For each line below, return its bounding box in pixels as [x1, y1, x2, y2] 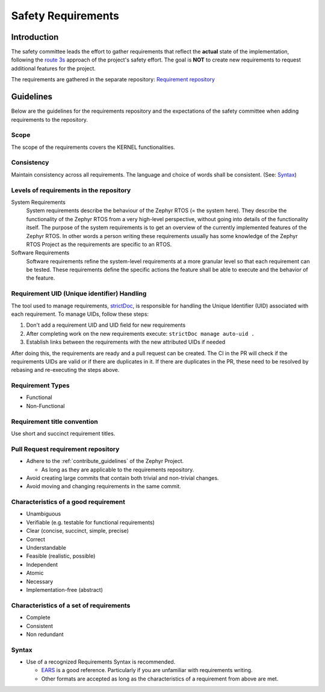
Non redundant [26, 631, 64, 638]
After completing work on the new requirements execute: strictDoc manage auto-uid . [26, 330, 255, 337]
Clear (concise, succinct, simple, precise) [26, 527, 129, 535]
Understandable [26, 544, 66, 552]
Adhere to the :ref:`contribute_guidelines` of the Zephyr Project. [26, 458, 184, 465]
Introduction [11, 32, 59, 42]
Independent [26, 561, 58, 568]
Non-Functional [26, 402, 65, 409]
